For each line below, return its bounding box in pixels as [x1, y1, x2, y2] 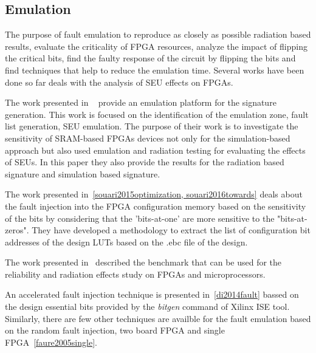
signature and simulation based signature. [5, 167, 160, 180]
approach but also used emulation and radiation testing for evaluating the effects [5, 143, 306, 156]
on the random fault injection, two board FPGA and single [5, 324, 225, 337]
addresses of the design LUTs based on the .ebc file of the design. [5, 235, 248, 248]
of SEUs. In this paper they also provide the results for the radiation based [5, 156, 284, 168]
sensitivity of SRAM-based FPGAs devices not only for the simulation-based [5, 131, 290, 144]
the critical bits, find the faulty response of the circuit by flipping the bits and [5, 52, 296, 64]
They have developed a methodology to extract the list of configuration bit [32, 224, 311, 236]
